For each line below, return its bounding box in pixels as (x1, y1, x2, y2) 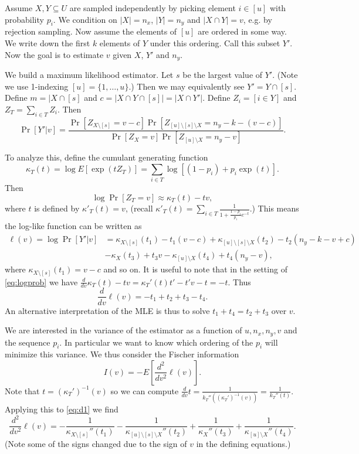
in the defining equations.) (196, 437, 291, 449)
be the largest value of (182, 69, 263, 81)
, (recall (125, 202, 153, 214)
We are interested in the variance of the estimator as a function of (5, 324, 242, 336)
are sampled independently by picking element (69, 2, 236, 13)
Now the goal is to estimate (5, 48, 104, 60)
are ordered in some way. (198, 25, 287, 37)
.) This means (249, 202, 299, 214)
